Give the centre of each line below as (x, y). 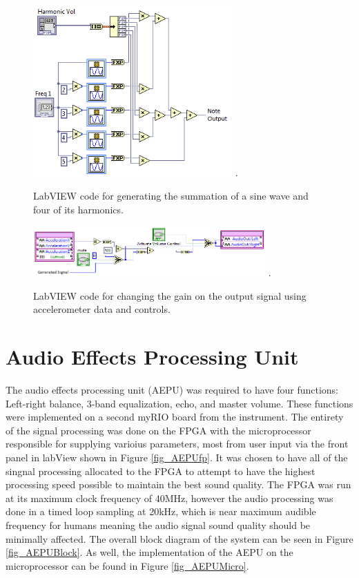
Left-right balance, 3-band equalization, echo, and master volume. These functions (179, 403)
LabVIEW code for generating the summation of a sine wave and (171, 195)
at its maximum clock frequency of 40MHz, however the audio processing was (169, 498)
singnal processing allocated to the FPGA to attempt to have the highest (161, 471)
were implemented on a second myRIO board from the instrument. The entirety (175, 417)
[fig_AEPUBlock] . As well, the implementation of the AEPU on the (149, 552)
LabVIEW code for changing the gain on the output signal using (170, 295)
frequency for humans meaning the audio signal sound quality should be (158, 525)
